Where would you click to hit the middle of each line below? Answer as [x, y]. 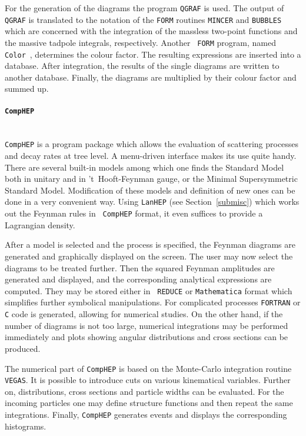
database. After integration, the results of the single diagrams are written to [142, 66]
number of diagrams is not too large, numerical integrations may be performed [147, 325]
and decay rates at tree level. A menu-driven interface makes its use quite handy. [151, 156]
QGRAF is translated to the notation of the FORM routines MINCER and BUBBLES [143, 19]
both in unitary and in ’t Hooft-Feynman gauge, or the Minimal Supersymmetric [151, 179]
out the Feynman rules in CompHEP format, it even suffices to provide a [134, 213]
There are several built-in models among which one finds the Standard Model [144, 167]
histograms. [26, 426]
